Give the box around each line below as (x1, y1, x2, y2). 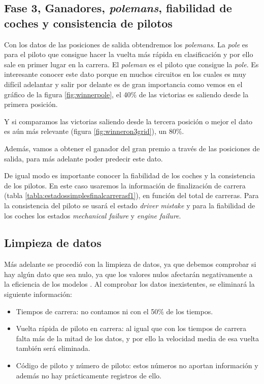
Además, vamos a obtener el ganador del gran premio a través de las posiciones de (4, 143, 260, 153)
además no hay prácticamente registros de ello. (16, 370, 161, 380)
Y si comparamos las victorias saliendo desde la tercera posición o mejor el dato (4, 116, 253, 126)
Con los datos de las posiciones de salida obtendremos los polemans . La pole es (4, 39, 248, 49)
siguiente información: (4, 289, 72, 299)
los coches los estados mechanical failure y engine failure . (4, 210, 181, 221)
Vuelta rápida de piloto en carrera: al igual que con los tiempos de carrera (16, 323, 246, 334)
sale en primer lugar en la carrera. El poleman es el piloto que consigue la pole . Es (4, 59, 259, 69)
